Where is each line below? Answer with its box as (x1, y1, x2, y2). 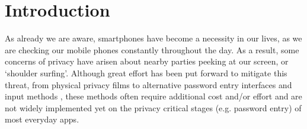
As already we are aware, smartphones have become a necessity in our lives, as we (5, 32, 302, 44)
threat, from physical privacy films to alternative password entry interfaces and (5, 78, 292, 91)
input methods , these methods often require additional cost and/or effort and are (5, 90, 302, 102)
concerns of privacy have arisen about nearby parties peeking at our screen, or (5, 55, 289, 67)
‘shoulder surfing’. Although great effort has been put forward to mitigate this (5, 66, 287, 79)
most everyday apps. (5, 113, 79, 125)
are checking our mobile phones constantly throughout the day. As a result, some (5, 43, 299, 56)
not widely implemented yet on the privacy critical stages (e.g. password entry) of (5, 101, 302, 114)
